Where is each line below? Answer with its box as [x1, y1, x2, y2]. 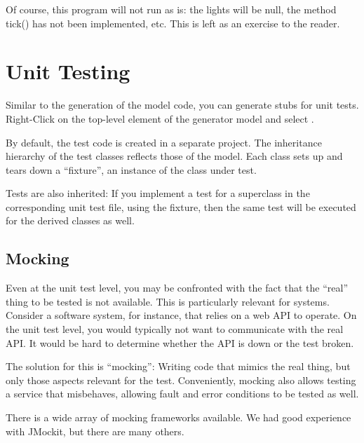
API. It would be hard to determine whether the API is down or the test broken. [6, 335, 354, 350]
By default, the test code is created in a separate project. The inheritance [6, 135, 322, 149]
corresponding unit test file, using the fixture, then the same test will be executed [6, 199, 356, 214]
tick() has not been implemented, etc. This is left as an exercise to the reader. [6, 15, 340, 30]
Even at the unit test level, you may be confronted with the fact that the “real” [6, 280, 348, 295]
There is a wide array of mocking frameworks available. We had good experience [6, 410, 351, 425]
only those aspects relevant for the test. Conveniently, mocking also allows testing [6, 372, 356, 387]
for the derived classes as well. [6, 213, 135, 228]
